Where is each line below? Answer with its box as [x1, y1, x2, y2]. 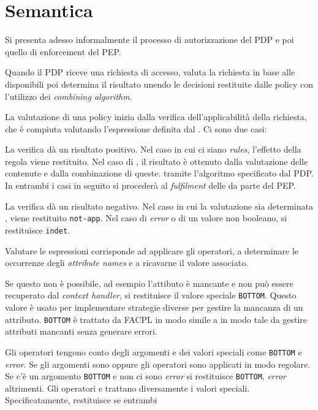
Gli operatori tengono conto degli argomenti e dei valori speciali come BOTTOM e [5, 345, 302, 358]
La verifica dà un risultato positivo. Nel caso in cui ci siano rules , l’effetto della [5, 143, 301, 156]
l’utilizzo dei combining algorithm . [5, 89, 132, 102]
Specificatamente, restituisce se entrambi [5, 393, 157, 406]
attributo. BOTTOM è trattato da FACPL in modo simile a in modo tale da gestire [5, 313, 307, 325]
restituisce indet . [5, 223, 70, 236]
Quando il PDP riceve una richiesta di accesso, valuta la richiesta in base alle [5, 66, 295, 78]
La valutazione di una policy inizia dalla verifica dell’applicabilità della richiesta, [5, 110, 307, 123]
